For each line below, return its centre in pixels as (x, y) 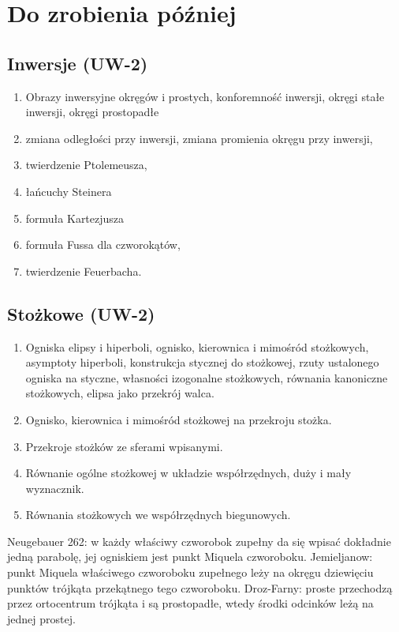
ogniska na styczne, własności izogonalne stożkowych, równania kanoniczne (207, 377)
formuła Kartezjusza (75, 218)
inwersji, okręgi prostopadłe (92, 112)
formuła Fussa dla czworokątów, (103, 245)
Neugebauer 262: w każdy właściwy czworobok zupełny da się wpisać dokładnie (199, 541)
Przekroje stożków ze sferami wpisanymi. (124, 446)
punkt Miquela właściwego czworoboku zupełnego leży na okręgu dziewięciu (190, 572)
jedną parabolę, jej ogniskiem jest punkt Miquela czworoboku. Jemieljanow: (190, 557)
